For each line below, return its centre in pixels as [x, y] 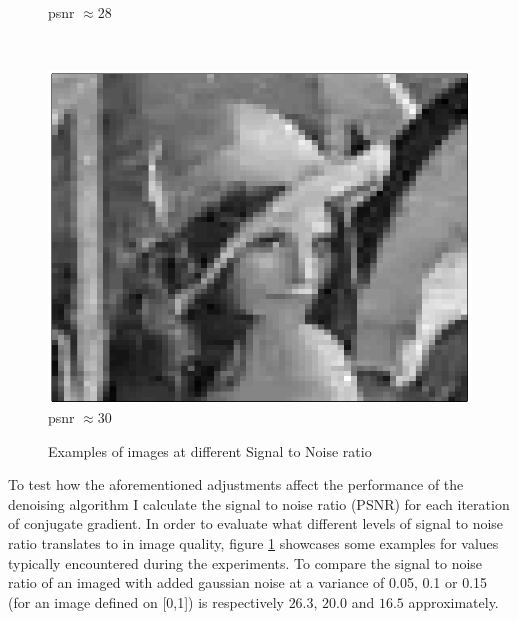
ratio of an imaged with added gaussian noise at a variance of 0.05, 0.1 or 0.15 [248, 582]
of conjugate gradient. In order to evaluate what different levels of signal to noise [256, 523]
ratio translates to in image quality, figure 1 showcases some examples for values [253, 542]
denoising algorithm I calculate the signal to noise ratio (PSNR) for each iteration [259, 503]
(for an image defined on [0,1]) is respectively [146, 601]
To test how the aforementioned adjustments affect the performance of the [236, 484]
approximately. [453, 601]
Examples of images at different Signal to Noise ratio [210, 450]
